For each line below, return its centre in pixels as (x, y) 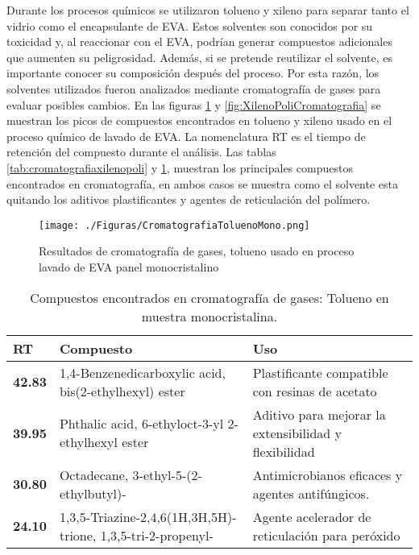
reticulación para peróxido (326, 535)
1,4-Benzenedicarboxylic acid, (142, 372)
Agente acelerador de (312, 516)
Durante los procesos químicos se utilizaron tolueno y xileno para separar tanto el (208, 10)
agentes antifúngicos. (311, 493)
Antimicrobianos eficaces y (328, 474)
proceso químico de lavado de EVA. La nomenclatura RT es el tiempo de (186, 136)
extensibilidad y (297, 433)
